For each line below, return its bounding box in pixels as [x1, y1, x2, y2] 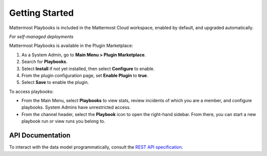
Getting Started [9, 7, 74, 18]
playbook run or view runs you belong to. [21, 118, 105, 124]
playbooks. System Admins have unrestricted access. [21, 104, 131, 111]
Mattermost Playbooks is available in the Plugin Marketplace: [9, 42, 133, 49]
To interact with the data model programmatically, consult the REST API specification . [9, 144, 183, 150]
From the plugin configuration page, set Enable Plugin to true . [21, 72, 148, 78]
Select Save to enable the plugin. [21, 79, 89, 85]
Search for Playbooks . [21, 59, 68, 65]
